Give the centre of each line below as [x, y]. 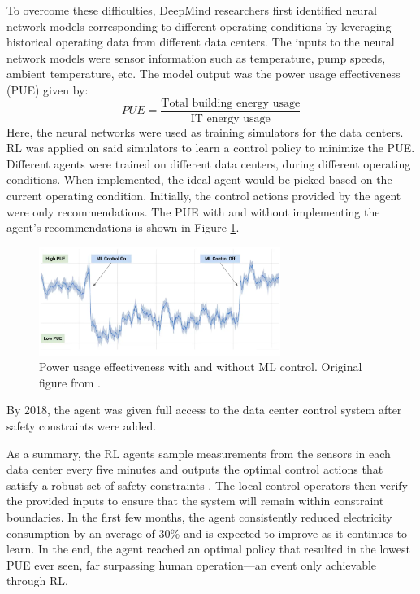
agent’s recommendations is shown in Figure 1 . [123, 227]
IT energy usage [230, 118]
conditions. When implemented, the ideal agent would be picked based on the [199, 179]
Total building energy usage [231, 103]
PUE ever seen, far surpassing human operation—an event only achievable [192, 564]
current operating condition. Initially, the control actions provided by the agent [204, 195]
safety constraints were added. [82, 426]
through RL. [37, 581]
